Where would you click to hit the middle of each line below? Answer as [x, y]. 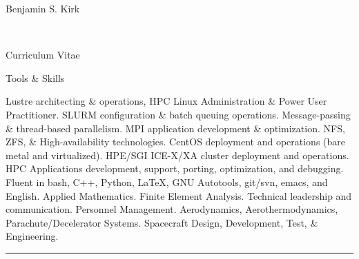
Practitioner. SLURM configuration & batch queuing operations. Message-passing [178, 114]
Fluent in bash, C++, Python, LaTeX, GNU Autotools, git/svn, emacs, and [167, 182]
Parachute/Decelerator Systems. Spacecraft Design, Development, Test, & [162, 222]
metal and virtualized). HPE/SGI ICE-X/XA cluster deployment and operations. [177, 155]
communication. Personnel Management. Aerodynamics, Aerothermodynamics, [172, 209]
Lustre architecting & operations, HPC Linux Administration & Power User [166, 101]
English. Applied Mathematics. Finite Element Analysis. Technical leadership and [179, 195]
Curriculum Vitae [43, 55]
